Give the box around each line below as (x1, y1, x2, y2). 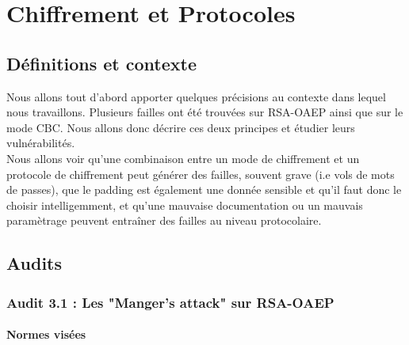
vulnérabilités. (6, 135, 75, 151)
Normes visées (6, 326, 86, 343)
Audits (6, 251, 63, 275)
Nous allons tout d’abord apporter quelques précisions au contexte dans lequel (6, 88, 386, 104)
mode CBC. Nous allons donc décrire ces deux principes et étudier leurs (6, 119, 355, 135)
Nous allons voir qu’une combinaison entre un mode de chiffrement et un (6, 150, 360, 166)
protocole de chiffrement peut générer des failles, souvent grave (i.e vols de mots (6, 165, 395, 182)
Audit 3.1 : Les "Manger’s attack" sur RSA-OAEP (6, 292, 334, 312)
